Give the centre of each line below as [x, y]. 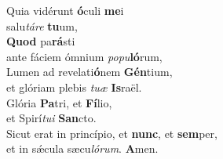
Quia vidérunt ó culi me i [65, 10]
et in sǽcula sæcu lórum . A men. [82, 148]
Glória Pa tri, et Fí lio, [59, 102]
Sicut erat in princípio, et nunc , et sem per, [112, 133]
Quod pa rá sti [41, 41]
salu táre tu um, [42, 25]
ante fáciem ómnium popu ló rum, [84, 56]
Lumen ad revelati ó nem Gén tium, [90, 72]
